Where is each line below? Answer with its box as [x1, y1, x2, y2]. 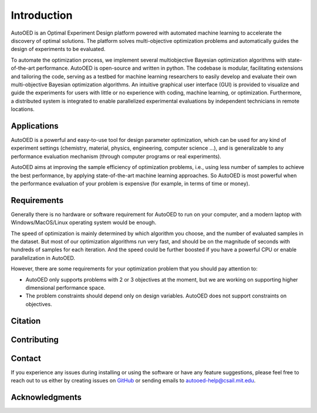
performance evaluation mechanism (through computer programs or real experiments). [11, 153, 221, 160]
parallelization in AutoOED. [11, 254, 76, 261]
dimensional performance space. [25, 284, 106, 291]
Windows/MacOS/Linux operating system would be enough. [11, 219, 157, 226]
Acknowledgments [11, 392, 82, 402]
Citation [11, 316, 41, 326]
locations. [11, 106, 35, 113]
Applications [11, 121, 59, 131]
